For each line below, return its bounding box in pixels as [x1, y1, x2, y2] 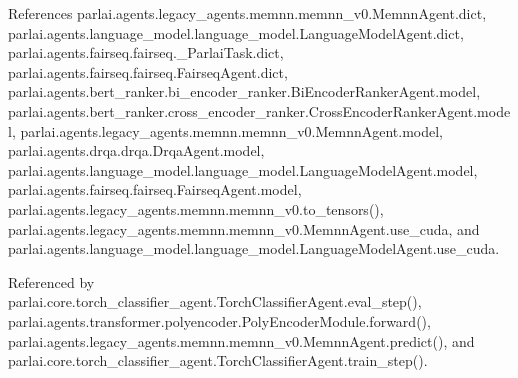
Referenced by [8, 271, 95, 292]
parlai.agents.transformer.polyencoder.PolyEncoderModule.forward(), [8, 310, 431, 331]
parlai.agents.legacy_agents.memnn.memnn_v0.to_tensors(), [8, 198, 384, 219]
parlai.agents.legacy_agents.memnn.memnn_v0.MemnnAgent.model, [20, 120, 443, 141]
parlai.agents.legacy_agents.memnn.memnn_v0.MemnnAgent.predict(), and [8, 330, 475, 351]
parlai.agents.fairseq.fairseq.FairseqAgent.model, [8, 179, 302, 200]
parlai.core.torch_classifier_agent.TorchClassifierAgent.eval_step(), [8, 291, 422, 312]
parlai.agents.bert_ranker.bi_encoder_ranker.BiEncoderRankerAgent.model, [8, 81, 481, 102]
